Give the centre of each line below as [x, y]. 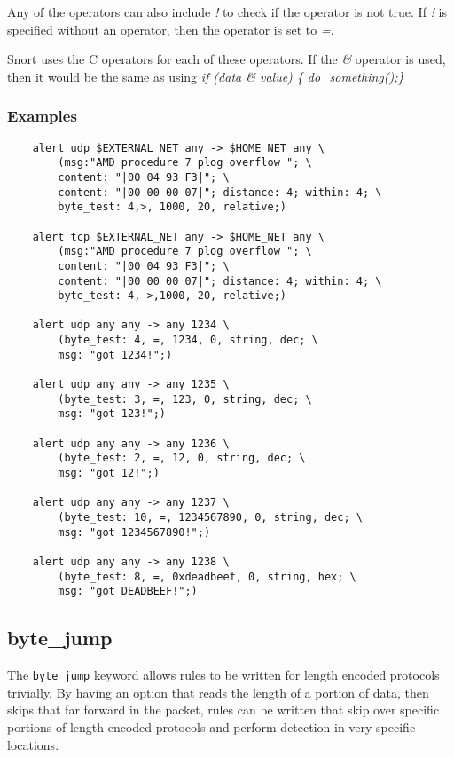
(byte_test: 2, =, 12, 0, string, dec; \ [182, 458]
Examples [42, 116]
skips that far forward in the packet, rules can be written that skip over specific [223, 710]
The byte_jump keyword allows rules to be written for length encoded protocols [223, 675]
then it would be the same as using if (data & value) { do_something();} [206, 76]
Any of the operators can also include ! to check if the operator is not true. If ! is [227, 12]
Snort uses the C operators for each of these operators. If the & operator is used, [227, 59]
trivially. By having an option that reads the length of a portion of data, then [218, 692]
